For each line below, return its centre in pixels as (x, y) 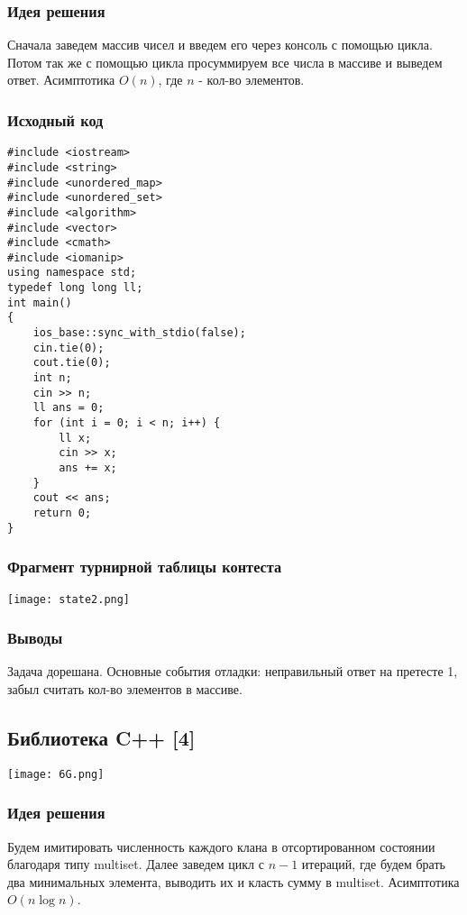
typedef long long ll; (75, 288)
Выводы (35, 638)
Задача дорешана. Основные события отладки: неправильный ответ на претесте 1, (233, 671)
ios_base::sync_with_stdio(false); (139, 333)
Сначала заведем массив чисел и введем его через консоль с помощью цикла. (220, 45)
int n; (52, 378)
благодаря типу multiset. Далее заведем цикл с (136, 864)
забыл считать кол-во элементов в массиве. (125, 688)
